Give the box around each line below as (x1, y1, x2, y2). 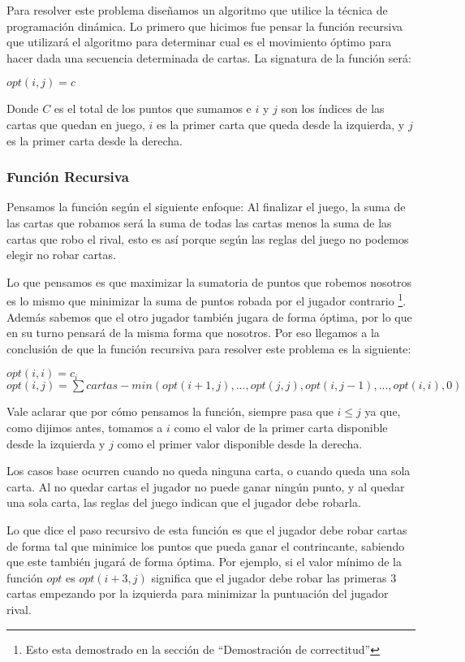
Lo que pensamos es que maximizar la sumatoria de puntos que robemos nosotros (6, 273, 412, 290)
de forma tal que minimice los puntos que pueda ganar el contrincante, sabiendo (6, 537, 405, 554)
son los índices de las (281, 100, 385, 117)
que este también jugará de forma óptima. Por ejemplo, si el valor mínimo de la (6, 553, 402, 570)
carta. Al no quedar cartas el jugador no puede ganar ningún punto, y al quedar (6, 478, 405, 495)
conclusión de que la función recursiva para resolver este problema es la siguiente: (6, 340, 411, 357)
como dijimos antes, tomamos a (6, 418, 163, 435)
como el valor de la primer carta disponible (174, 418, 388, 435)
